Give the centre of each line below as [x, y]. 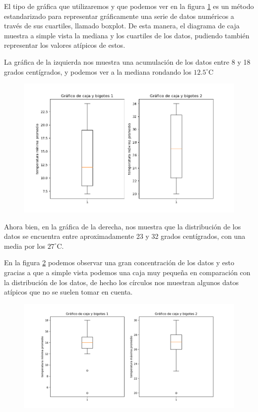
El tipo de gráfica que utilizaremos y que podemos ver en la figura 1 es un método [129, 6]
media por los [25, 246]
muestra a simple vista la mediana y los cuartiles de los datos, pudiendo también [127, 35]
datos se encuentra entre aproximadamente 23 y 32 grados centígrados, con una [125, 236]
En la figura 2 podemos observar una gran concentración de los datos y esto [119, 262]
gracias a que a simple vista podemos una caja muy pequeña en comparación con [127, 272]
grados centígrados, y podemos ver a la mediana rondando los [98, 71]
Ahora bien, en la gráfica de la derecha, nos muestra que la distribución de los [123, 226]
